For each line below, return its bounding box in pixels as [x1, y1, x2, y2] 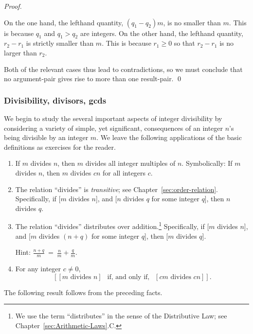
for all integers [103, 167, 146, 177]
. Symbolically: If [181, 158, 233, 168]
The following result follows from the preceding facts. [4, 287, 163, 297]
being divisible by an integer [4, 132, 89, 142]
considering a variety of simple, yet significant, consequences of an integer [4, 123, 223, 133]
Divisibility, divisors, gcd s [4, 94, 107, 106]
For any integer [15, 264, 61, 273]
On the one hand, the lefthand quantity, [4, 17, 124, 27]
